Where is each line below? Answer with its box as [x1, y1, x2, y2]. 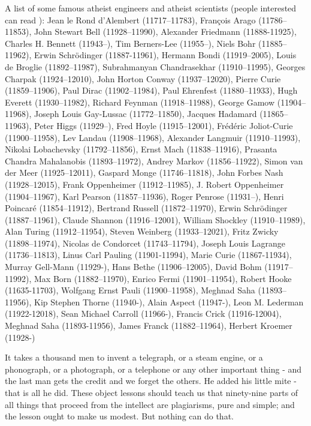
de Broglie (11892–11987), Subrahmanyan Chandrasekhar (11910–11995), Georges [5, 60, 306, 73]
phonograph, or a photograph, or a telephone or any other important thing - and [5, 362, 302, 375]
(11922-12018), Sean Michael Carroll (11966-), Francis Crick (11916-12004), [5, 307, 282, 320]
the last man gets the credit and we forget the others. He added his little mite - [5, 374, 297, 387]
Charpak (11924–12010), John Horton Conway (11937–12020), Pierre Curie [5, 72, 281, 85]
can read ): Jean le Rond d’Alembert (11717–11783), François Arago [5, 13, 256, 26]
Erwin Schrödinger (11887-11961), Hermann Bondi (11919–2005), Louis [34, 49, 297, 61]
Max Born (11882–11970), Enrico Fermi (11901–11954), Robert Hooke [34, 272, 292, 284]
